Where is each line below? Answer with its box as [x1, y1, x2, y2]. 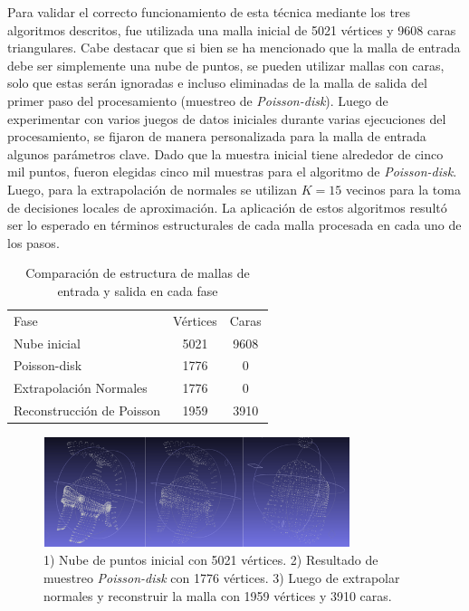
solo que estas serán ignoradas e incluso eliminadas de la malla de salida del [7, 73, 427, 92]
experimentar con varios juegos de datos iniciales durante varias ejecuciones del [7, 109, 446, 128]
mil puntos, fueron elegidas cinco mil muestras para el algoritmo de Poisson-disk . [7, 162, 457, 181]
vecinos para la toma [346, 179, 461, 198]
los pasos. [7, 233, 60, 252]
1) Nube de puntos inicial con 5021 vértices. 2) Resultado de [43, 550, 378, 569]
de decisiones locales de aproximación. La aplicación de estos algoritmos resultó [7, 197, 447, 216]
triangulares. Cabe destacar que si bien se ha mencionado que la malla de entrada [7, 38, 461, 57]
